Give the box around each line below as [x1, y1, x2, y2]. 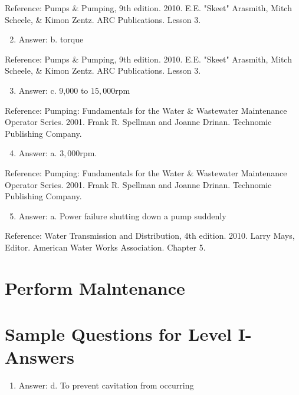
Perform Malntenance [5, 275, 185, 299]
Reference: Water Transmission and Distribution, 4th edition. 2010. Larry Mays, [5, 229, 295, 242]
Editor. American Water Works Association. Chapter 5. [5, 241, 206, 253]
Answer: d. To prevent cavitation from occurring [18, 379, 194, 391]
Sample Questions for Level [5, 322, 232, 346]
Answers [5, 345, 75, 369]
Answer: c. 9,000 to [18, 84, 88, 96]
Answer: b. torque [18, 33, 84, 45]
